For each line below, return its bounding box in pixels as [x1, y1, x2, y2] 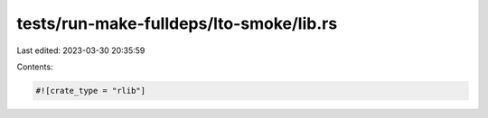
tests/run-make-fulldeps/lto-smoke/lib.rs [16, 14, 338, 33]
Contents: [16, 61, 53, 72]
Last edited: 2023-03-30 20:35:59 [16, 45, 145, 56]
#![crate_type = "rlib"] [35, 86, 146, 95]
